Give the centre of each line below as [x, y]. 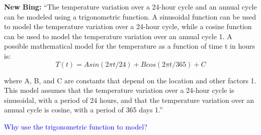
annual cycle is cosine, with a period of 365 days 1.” [83, 110]
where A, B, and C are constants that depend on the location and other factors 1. [130, 80]
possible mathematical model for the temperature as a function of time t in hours [130, 46]
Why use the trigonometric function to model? [76, 126]
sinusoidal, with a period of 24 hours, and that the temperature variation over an [129, 100]
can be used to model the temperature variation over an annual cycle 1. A [118, 36]
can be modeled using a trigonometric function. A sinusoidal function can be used [130, 16]
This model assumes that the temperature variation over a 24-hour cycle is [119, 90]
